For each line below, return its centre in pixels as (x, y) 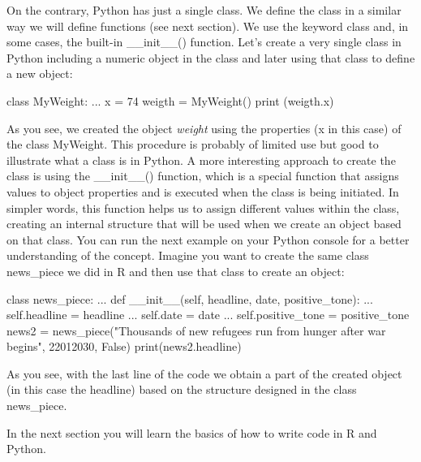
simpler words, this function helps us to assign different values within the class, (203, 207)
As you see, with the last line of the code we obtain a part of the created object (204, 373)
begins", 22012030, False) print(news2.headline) (124, 346)
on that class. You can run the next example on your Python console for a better (208, 239)
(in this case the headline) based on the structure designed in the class (182, 389)
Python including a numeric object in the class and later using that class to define (211, 57)
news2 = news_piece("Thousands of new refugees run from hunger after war (196, 330)
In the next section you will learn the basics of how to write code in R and (192, 432)
